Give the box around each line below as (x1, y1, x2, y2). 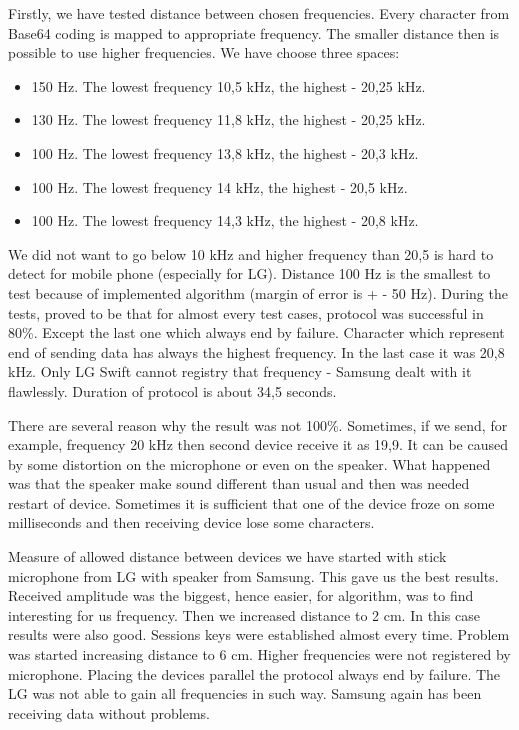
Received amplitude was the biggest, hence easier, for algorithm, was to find (8, 585, 474, 606)
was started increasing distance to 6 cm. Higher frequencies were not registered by (8, 644, 511, 665)
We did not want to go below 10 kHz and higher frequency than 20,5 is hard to (8, 243, 494, 264)
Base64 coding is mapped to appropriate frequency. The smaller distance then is (8, 22, 500, 43)
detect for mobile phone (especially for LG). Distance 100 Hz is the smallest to (8, 263, 491, 284)
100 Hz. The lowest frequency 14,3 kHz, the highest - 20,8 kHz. (31, 210, 419, 231)
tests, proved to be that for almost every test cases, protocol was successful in (8, 302, 484, 323)
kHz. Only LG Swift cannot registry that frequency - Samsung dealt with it (8, 361, 472, 382)
